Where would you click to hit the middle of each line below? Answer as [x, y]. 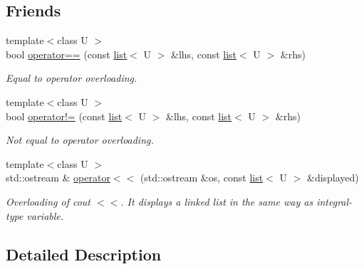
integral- [334, 201]
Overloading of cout [48, 201]
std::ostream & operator [58, 178]
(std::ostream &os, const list [202, 178]
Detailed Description [84, 254]
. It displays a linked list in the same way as [217, 201]
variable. [45, 215]
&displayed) [333, 178]
